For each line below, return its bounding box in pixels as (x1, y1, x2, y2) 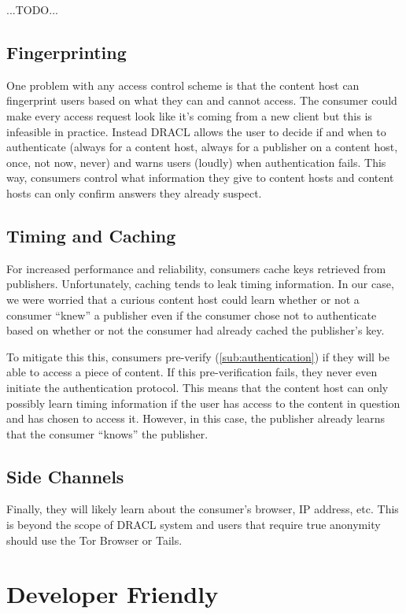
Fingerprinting (6, 39, 127, 64)
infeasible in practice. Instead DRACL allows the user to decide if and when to (6, 123, 386, 139)
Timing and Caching (6, 223, 176, 247)
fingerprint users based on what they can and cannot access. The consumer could (6, 92, 397, 109)
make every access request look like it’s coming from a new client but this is (6, 107, 372, 124)
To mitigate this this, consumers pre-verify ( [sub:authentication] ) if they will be (6, 348, 390, 364)
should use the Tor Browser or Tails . (6, 531, 183, 548)
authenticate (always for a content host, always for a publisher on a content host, (6, 139, 398, 155)
